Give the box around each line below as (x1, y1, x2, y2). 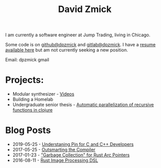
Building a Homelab (12, 97, 53, 103)
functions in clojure (12, 107, 53, 113)
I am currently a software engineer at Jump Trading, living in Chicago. (5, 32, 150, 38)
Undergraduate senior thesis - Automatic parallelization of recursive (12, 102, 154, 108)
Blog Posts (5, 125, 51, 136)
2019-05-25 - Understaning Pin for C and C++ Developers (12, 141, 134, 147)
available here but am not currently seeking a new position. (5, 47, 128, 53)
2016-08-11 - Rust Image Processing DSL (12, 157, 98, 163)
